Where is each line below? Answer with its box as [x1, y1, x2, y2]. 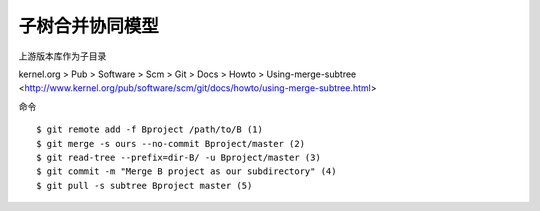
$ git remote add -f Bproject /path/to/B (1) [36, 124, 264, 135]
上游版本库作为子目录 [18, 50, 107, 62]
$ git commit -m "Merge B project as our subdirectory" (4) [36, 166, 337, 177]
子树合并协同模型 [18, 15, 160, 37]
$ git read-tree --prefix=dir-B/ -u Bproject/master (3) [36, 151, 322, 163]
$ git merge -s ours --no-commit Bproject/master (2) [36, 138, 305, 149]
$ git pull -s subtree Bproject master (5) [36, 180, 253, 191]
